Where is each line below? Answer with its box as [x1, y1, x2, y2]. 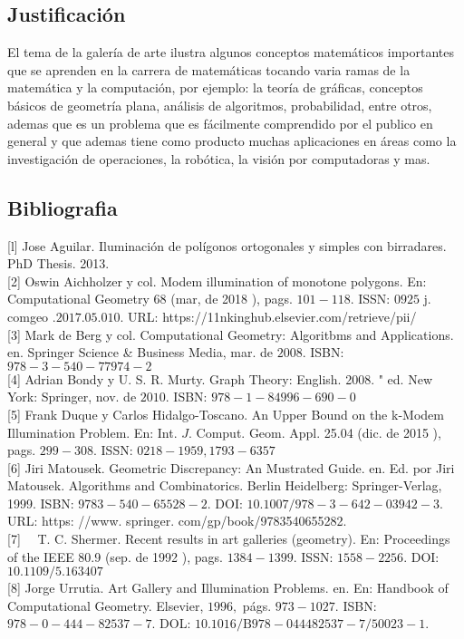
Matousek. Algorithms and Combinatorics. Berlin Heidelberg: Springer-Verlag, [7, 476, 442, 495]
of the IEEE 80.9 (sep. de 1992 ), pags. [7, 547, 223, 566]
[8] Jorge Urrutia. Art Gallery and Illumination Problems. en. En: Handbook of [7, 578, 449, 597]
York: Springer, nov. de [7, 387, 137, 406]
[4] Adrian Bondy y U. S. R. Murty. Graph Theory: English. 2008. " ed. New [7, 369, 432, 388]
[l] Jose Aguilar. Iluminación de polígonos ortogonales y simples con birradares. [7, 236, 447, 255]
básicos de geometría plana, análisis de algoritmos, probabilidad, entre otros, [7, 95, 432, 114]
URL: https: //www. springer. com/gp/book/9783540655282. [7, 511, 347, 530]
